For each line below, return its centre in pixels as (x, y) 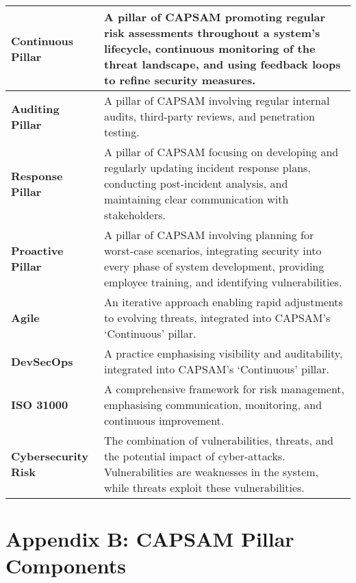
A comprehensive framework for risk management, (225, 389)
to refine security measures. (180, 80)
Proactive (37, 250)
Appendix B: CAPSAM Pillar (150, 539)
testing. (122, 132)
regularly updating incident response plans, (207, 168)
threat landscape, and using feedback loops (222, 64)
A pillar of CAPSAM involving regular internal (217, 100)
